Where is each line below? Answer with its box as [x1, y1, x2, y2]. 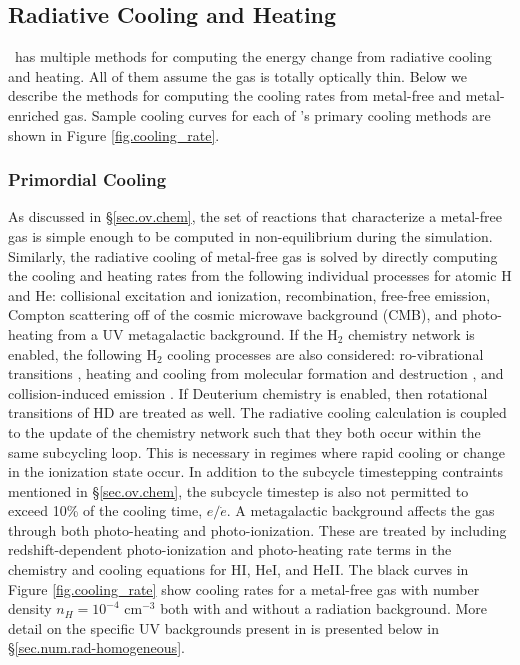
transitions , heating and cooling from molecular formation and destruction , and [8, 363, 504, 384]
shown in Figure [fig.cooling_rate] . [8, 124, 220, 145]
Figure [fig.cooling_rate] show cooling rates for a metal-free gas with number [8, 578, 480, 599]
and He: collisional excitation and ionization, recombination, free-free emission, [8, 284, 491, 305]
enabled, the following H [8, 343, 157, 364]
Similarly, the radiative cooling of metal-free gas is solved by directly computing [8, 245, 498, 266]
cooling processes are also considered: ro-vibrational [167, 343, 484, 364]
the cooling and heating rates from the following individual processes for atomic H [8, 265, 512, 286]
